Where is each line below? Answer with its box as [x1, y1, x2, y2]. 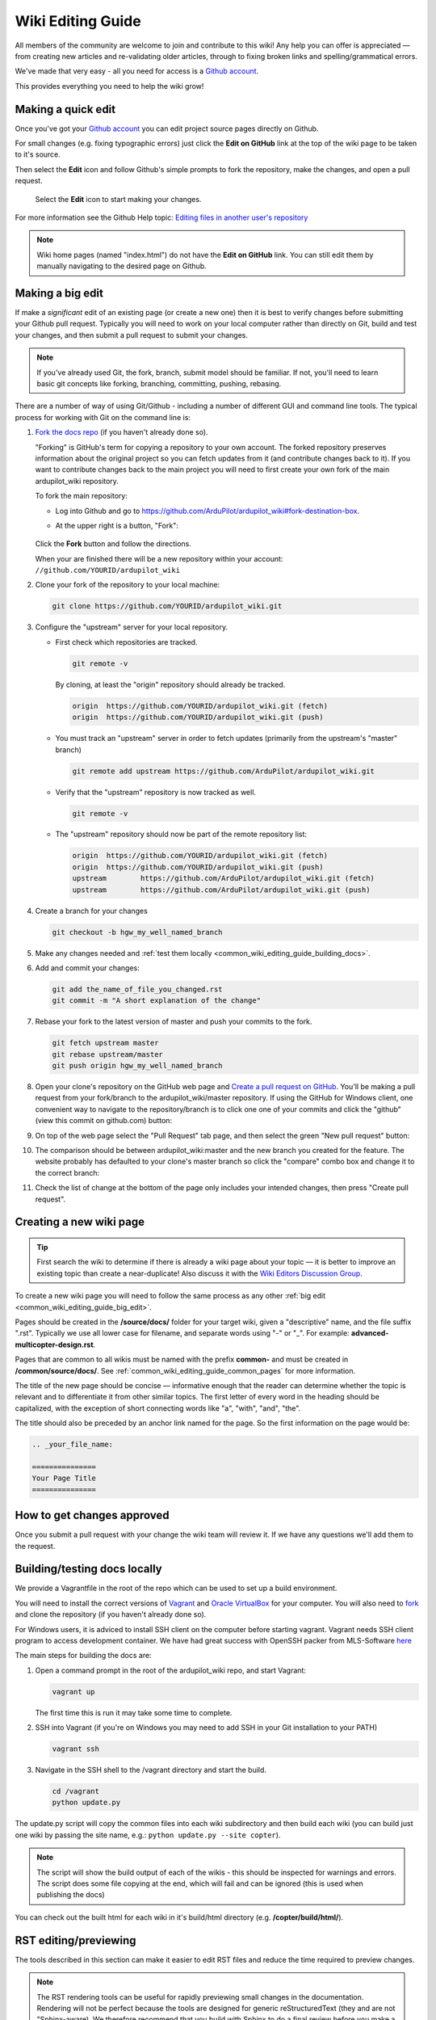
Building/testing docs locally [15, 1562, 162, 1576]
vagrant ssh [52, 1744, 100, 1753]
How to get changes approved [15, 1509, 170, 1522]
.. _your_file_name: [31, 1440, 113, 1450]
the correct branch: [35, 1168, 100, 1177]
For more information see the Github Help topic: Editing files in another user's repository [15, 213, 308, 222]
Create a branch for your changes [35, 906, 149, 915]
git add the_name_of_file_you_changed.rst [52, 984, 223, 994]
